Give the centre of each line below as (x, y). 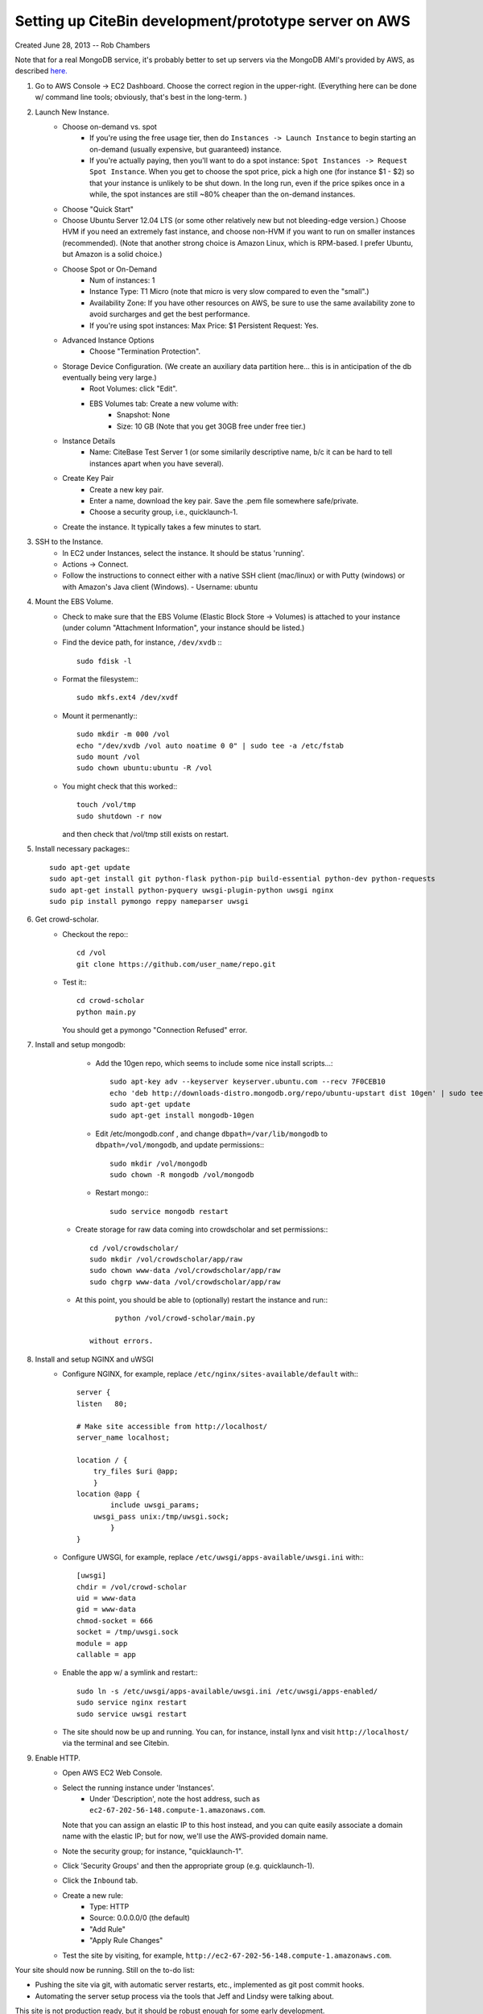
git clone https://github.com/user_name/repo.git (177, 964)
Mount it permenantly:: (100, 715)
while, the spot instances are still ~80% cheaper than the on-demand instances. (223, 194)
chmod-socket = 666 (115, 1620)
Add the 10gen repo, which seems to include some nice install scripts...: (214, 1063)
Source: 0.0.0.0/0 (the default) (140, 1918)
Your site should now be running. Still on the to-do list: (105, 1970)
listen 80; (102, 1403)
